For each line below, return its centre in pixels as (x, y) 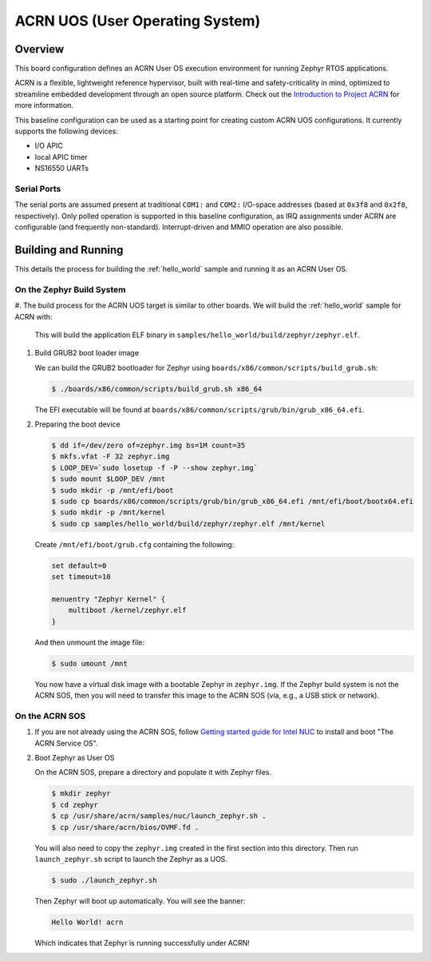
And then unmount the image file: (90, 642)
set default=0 (79, 566)
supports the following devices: (67, 131)
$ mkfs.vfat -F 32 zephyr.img (111, 457)
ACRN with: (34, 316)
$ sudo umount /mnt (89, 663)
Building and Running (69, 250)
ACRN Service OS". (66, 743)
